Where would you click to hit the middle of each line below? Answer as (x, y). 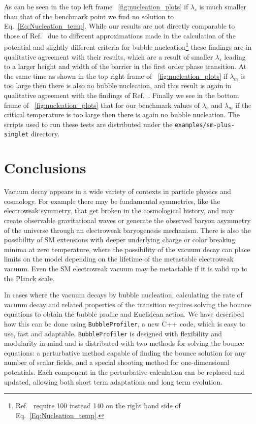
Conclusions (45, 168)
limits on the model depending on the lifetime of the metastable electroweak (119, 259)
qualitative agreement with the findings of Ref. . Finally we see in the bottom (122, 95)
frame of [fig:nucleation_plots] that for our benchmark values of (102, 105)
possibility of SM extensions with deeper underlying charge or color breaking (120, 240)
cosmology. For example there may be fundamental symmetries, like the (112, 201)
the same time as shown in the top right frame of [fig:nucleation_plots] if (116, 76)
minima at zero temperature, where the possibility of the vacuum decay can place (127, 249)
